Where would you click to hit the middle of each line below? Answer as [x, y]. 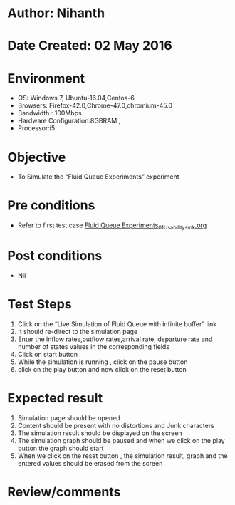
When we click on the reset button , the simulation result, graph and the [122, 455]
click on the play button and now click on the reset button [102, 369]
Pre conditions [51, 205]
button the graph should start [61, 448]
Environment [46, 78]
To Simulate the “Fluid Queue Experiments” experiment [98, 177]
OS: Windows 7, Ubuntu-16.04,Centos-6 [76, 98]
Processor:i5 [36, 128]
